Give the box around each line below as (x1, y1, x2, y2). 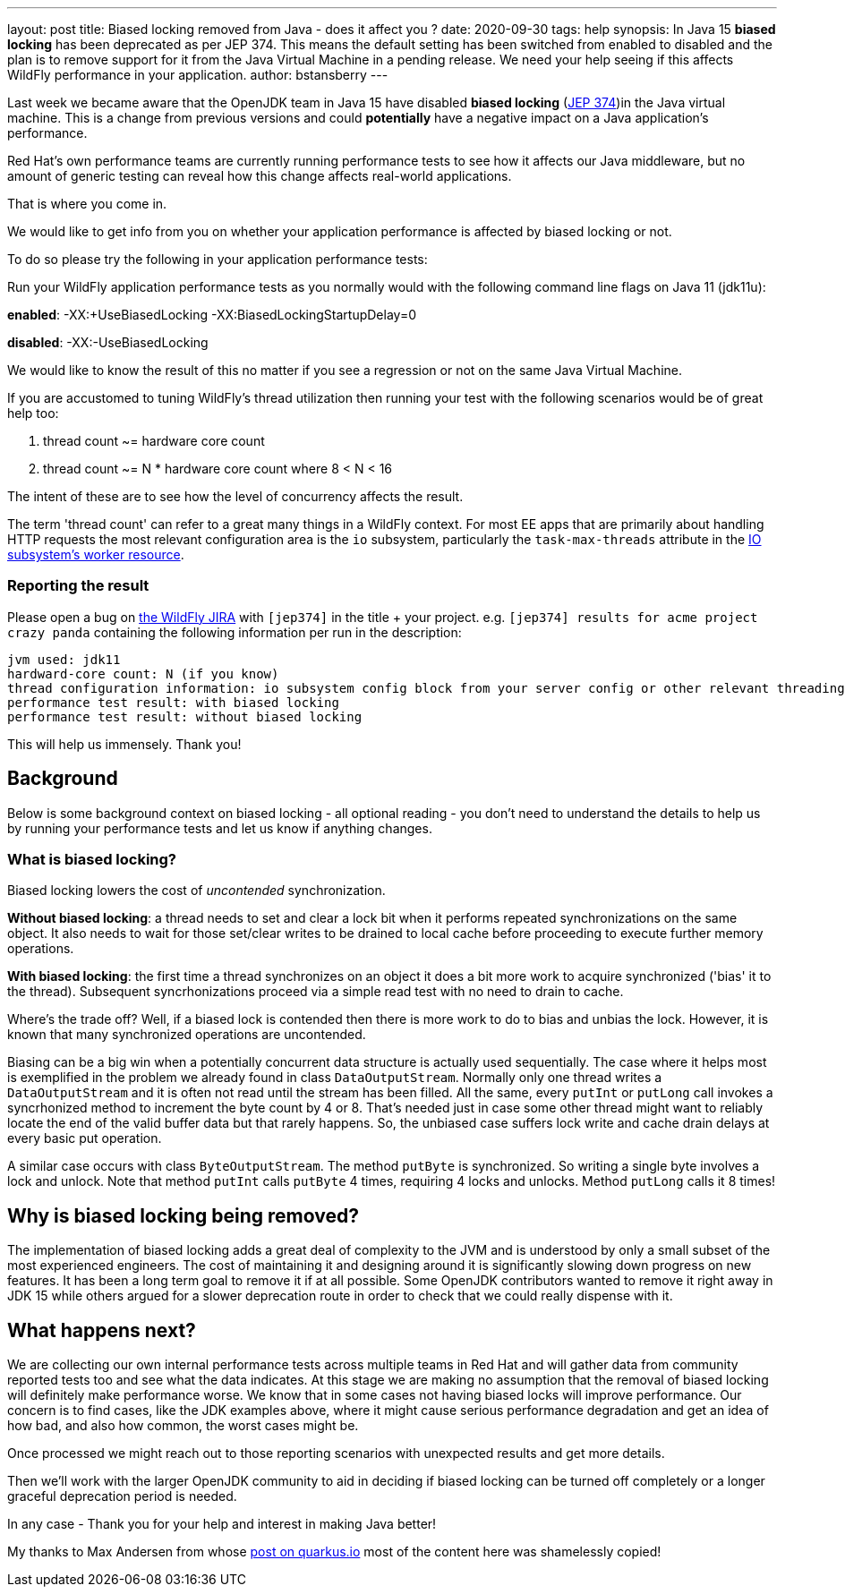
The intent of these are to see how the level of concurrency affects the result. (7, 489, 464, 504)
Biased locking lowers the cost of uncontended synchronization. (7, 882, 386, 899)
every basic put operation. (7, 1130, 162, 1146)
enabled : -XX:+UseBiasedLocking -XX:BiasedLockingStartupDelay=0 (7, 307, 416, 322)
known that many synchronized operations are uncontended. (7, 1027, 366, 1043)
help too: (7, 405, 59, 421)
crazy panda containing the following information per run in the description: (7, 624, 462, 640)
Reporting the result (7, 576, 149, 595)
